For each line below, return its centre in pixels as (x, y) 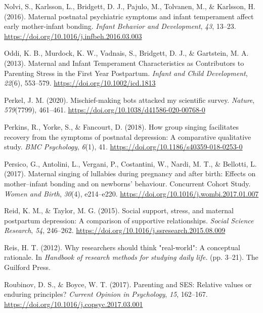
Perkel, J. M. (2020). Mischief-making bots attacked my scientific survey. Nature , (129, 100)
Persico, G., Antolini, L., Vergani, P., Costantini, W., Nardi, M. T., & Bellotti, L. (130, 163)
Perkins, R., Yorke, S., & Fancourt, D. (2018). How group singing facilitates (121, 126)
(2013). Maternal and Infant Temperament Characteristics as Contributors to (124, 63)
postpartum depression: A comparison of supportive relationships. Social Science (129, 220)
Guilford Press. (27, 267)
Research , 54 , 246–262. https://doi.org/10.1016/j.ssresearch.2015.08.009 (115, 230)
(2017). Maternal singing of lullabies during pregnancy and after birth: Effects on (130, 173)
